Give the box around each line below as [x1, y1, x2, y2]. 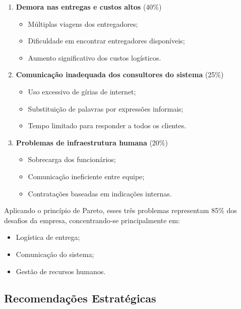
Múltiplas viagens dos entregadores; [28, 18, 138, 29]
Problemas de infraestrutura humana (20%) [16, 137, 168, 147]
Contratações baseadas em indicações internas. [28, 188, 172, 198]
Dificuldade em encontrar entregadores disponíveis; [28, 35, 185, 46]
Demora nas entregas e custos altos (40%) [16, 2, 162, 12]
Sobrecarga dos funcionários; [28, 154, 116, 165]
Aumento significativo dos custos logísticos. [28, 52, 161, 63]
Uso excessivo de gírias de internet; [28, 86, 136, 96]
